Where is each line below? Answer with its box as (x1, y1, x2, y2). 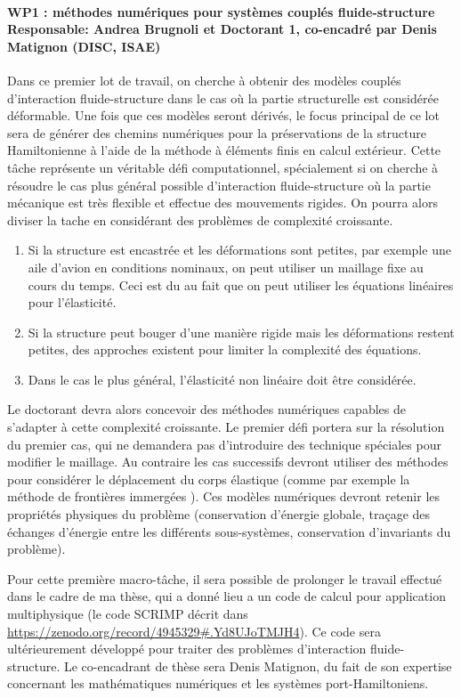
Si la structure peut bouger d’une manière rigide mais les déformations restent (28, 322, 455, 341)
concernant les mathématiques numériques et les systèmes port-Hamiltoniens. (7, 674, 429, 693)
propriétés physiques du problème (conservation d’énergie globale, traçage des (7, 505, 431, 523)
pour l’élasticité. (28, 293, 117, 312)
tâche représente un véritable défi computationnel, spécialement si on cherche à (7, 158, 439, 176)
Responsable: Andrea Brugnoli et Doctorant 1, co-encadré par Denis (7, 20, 437, 38)
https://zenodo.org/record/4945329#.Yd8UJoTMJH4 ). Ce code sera (7, 621, 381, 640)
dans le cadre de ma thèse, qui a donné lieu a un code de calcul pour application (7, 587, 446, 605)
